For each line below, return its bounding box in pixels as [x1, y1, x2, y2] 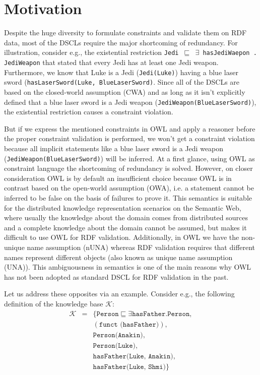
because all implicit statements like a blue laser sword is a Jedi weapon [4, 143, 224, 153]
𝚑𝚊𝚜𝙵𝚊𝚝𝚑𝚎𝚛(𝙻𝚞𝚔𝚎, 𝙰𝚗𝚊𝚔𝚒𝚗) [93, 352, 173, 360]
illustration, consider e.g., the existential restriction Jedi [4, 47, 179, 57]
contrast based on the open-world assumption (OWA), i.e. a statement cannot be [4, 182, 254, 193]
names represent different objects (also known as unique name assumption [4, 252, 233, 262]
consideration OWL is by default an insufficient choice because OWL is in [4, 172, 232, 183]
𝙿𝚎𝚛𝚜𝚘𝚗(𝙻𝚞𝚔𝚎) [93, 342, 136, 349]
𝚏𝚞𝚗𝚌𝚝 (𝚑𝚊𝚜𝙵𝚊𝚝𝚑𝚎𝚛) [99, 321, 159, 328]
